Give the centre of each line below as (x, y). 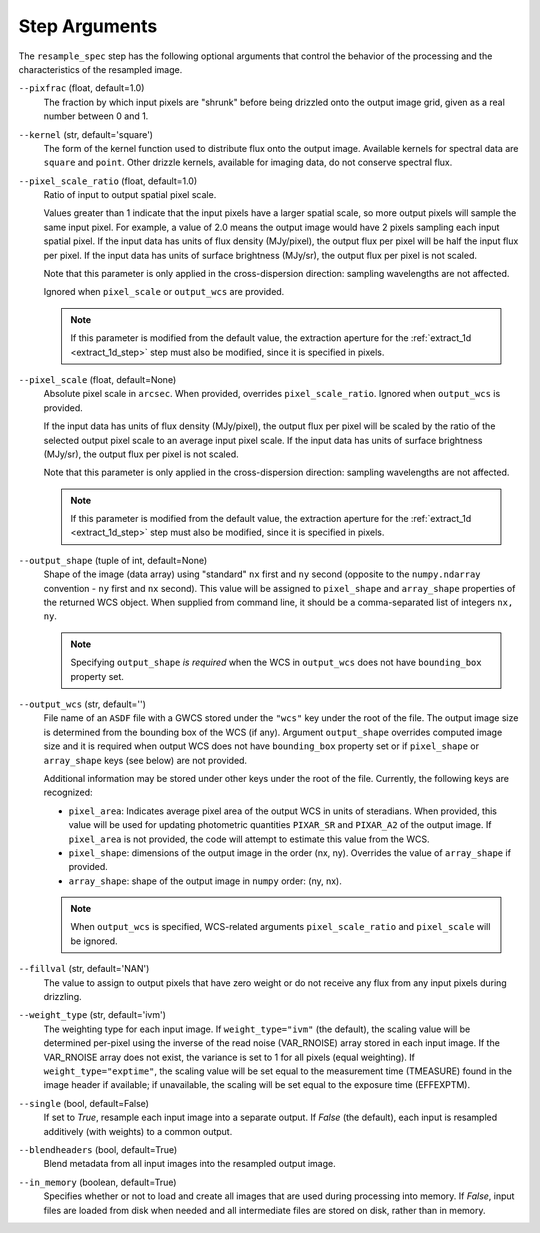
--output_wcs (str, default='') (82, 704)
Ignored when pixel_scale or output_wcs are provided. (164, 292)
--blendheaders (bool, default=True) (98, 1149)
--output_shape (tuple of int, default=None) (113, 560)
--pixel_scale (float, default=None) (97, 379)
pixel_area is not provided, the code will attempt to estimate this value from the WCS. (249, 839)
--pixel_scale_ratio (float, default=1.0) (108, 181)
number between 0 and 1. (96, 116)
